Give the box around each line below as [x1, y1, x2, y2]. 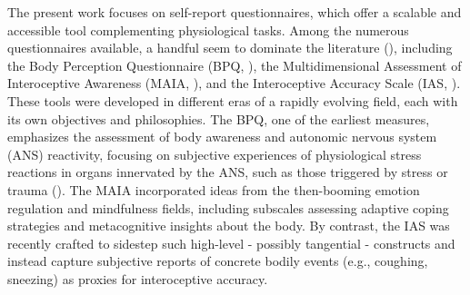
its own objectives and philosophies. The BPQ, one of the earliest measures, [7, 109, 430, 128]
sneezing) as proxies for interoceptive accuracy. [7, 269, 268, 288]
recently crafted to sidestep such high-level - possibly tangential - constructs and [7, 233, 455, 252]
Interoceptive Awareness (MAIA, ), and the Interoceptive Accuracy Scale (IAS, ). [7, 74, 461, 93]
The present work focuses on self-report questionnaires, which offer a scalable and [7, 3, 462, 21]
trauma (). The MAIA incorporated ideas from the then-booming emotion [7, 180, 420, 199]
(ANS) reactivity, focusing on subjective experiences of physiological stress [7, 144, 422, 163]
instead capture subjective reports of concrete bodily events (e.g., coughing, [7, 251, 428, 270]
